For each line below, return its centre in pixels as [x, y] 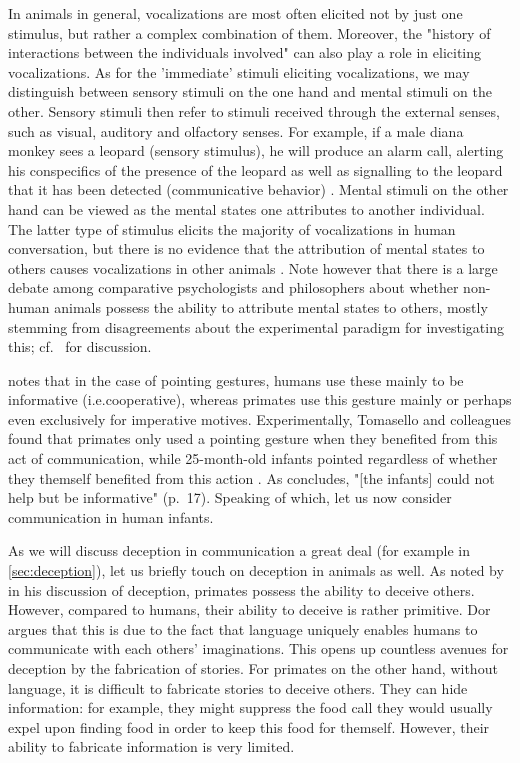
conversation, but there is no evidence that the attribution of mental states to [246, 248]
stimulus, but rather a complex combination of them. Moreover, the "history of [249, 32]
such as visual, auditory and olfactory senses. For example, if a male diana [236, 130]
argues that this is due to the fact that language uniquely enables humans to [243, 628]
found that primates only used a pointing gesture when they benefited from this [253, 438]
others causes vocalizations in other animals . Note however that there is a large [253, 267]
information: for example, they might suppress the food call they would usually [250, 707]
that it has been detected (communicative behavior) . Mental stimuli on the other [258, 189]
